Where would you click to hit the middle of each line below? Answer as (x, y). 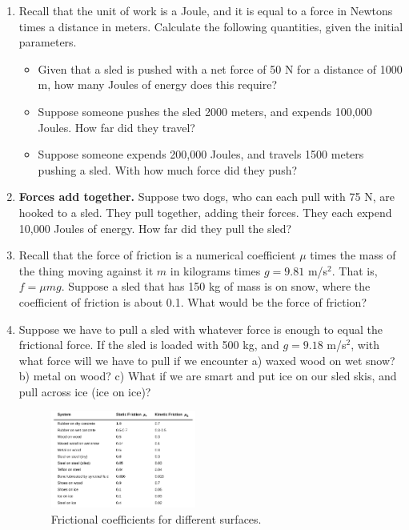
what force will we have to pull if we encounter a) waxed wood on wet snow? (207, 360)
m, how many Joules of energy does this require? (158, 84)
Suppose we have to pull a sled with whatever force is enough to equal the (200, 329)
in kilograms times (215, 270)
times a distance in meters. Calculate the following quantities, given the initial (211, 26)
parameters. (48, 42)
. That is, (355, 270)
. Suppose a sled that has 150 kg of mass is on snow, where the (216, 286)
